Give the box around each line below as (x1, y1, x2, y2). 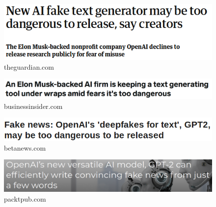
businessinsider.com (4, 101, 63, 111)
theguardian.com (4, 61, 54, 72)
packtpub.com (4, 194, 46, 204)
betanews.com (4, 142, 46, 153)
